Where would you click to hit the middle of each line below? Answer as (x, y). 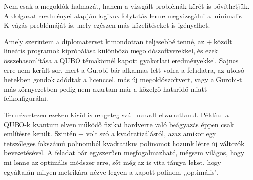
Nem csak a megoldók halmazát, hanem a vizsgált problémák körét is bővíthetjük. (127, 6)
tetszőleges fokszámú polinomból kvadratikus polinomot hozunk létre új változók (124, 143)
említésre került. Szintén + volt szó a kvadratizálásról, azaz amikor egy (110, 134)
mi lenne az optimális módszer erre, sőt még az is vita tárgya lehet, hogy (113, 162)
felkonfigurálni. (26, 98)
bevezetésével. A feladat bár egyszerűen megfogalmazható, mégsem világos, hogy (124, 153)
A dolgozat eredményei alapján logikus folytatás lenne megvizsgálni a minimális (123, 15)
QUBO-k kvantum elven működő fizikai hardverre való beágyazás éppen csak (119, 124)
